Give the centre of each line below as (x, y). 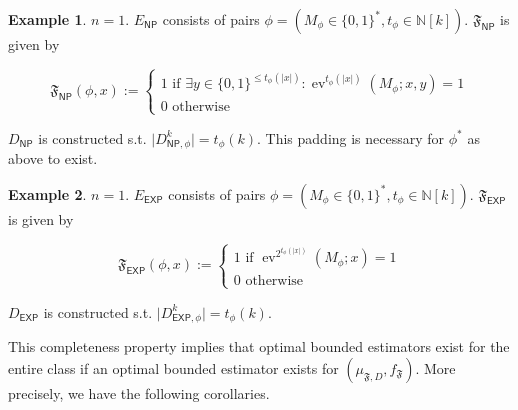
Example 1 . (47, 19)
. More (435, 367)
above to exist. (53, 158)
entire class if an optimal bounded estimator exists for (173, 367)
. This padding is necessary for (351, 137)
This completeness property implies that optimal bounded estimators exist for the (259, 346)
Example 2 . (47, 193)
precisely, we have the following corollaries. (139, 392)
